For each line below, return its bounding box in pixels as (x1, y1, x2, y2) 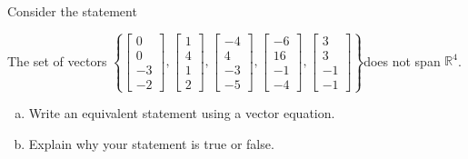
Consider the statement (7, 2, 137, 20)
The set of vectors (7, 51, 107, 70)
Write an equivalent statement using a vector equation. (28, 104, 335, 123)
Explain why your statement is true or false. (28, 134, 274, 153)
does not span (363, 51, 441, 70)
